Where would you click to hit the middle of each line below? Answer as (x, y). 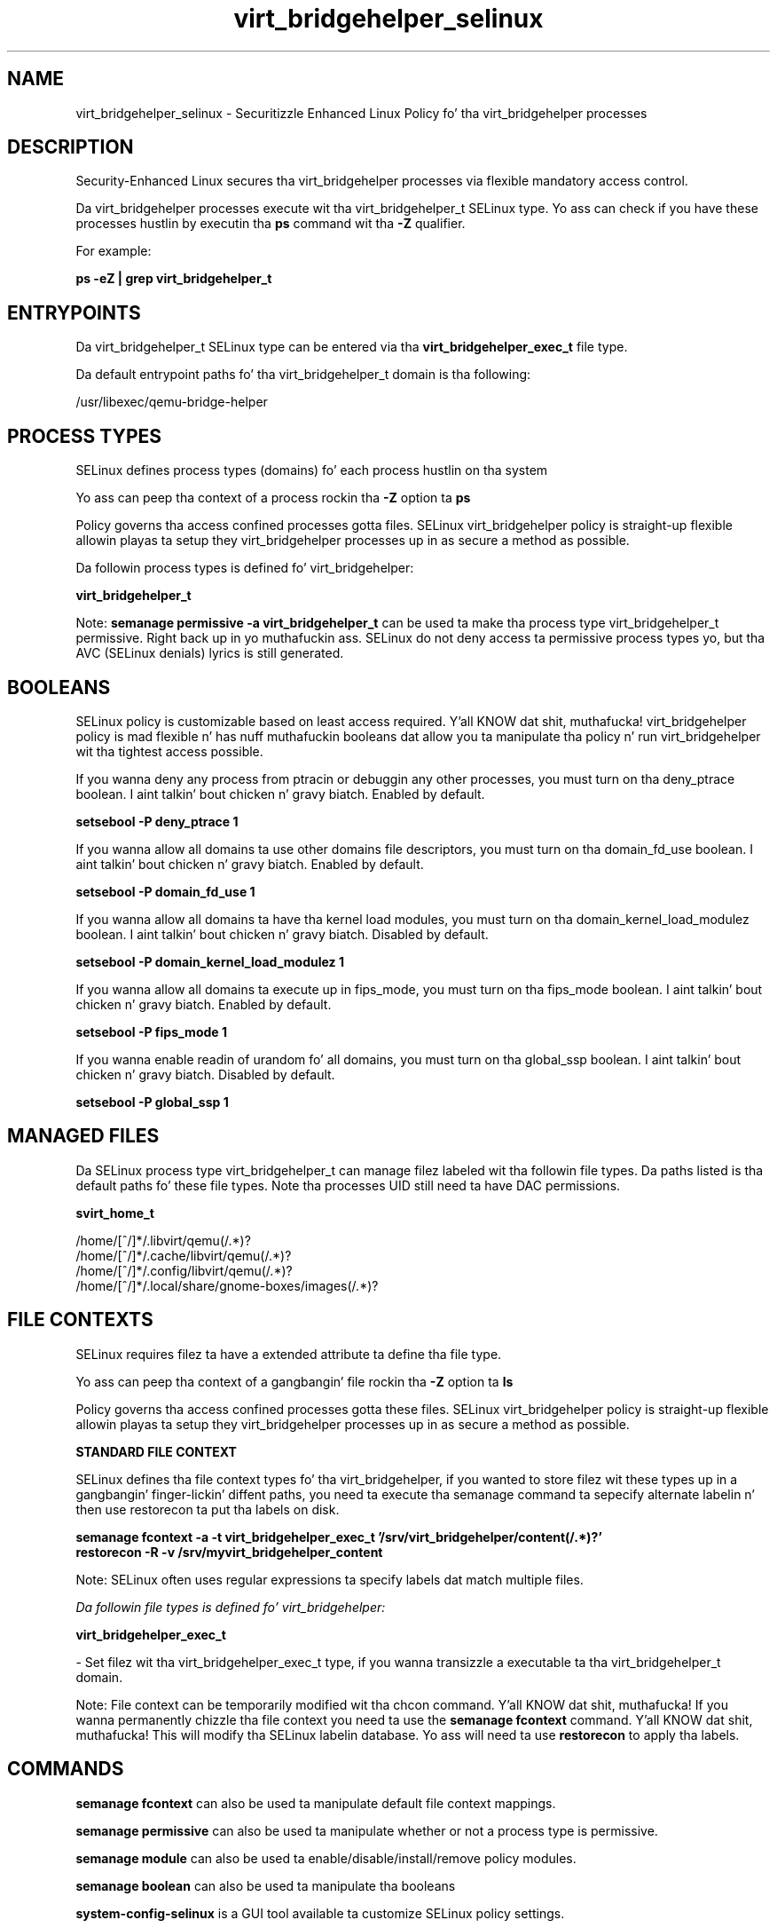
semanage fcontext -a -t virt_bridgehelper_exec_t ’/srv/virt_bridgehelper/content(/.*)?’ (339, 1537)
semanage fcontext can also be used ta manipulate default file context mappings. (316, 1803)
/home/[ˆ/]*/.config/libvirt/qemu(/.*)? (184, 1270)
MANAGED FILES (83, 1136)
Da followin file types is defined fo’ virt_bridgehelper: (231, 1607)
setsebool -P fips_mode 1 (151, 1031)
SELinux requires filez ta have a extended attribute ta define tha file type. (289, 1354)
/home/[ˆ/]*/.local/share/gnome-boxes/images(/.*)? (227, 1285)
